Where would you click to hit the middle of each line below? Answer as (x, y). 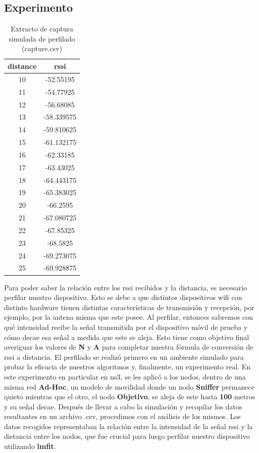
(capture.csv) (42, 48)
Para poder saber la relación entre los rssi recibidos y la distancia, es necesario (126, 287)
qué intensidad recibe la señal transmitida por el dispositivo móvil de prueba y (126, 327)
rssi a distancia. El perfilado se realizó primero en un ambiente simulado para (124, 356)
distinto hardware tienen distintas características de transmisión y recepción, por (129, 307)
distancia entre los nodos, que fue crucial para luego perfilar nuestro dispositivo (127, 436)
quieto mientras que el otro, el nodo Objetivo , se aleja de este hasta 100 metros (130, 397)
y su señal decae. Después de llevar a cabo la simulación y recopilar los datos (123, 406)
